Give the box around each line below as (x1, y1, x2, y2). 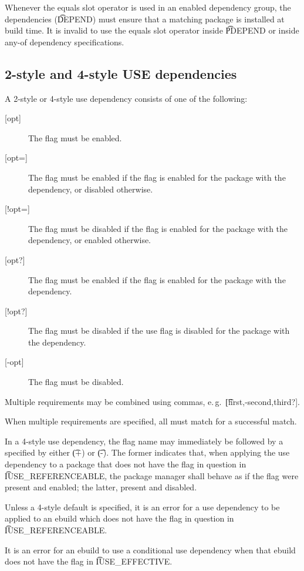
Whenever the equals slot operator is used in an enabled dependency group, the (5, 1, 291, 13)
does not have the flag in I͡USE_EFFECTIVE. (5, 555, 173, 567)
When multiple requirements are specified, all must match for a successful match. (5, 415, 297, 427)
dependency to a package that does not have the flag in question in (5, 458, 246, 470)
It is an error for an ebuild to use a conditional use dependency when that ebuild (5, 543, 296, 556)
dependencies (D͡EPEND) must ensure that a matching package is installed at (5, 12, 285, 25)
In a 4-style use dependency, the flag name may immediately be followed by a (5, 434, 283, 447)
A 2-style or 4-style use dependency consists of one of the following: (5, 92, 248, 104)
